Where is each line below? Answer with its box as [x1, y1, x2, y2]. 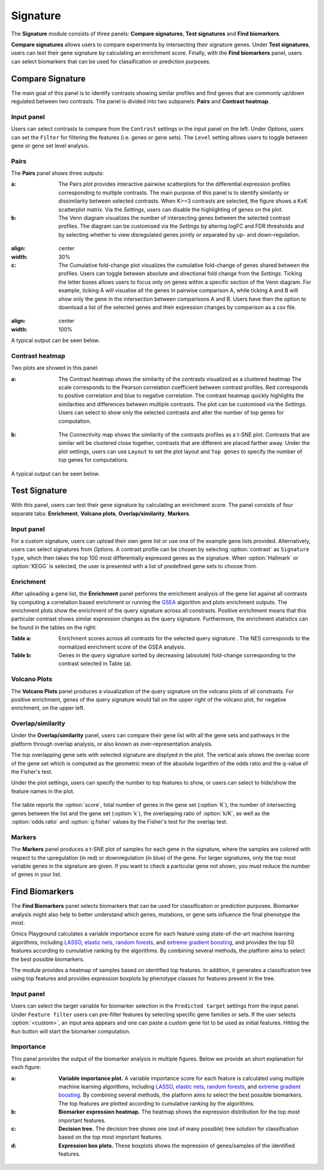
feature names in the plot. [11, 788, 75, 795]
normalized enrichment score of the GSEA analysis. [58, 643, 186, 651]
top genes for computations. [58, 456, 129, 464]
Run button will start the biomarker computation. [11, 1028, 131, 1035]
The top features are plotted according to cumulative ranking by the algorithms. [58, 1100, 255, 1107]
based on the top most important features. [58, 1133, 163, 1141]
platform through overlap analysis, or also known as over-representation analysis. [11, 740, 213, 747]
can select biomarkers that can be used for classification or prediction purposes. [11, 58, 211, 65]
